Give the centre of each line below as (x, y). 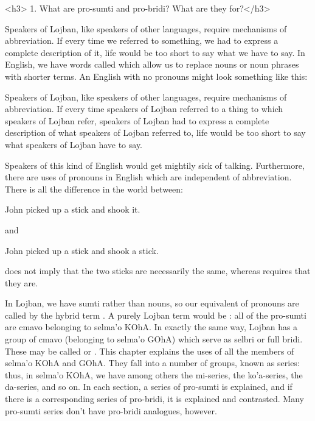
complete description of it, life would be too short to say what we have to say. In (155, 52)
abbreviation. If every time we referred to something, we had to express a (142, 41)
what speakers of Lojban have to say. (74, 144)
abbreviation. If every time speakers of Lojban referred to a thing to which (144, 109)
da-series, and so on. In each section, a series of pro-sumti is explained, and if (149, 387)
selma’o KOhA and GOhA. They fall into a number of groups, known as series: (152, 363)
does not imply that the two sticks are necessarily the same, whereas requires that (158, 271)
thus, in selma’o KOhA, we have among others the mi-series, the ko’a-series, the (154, 374)
